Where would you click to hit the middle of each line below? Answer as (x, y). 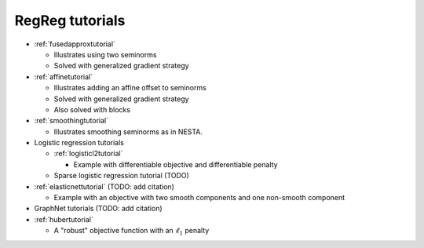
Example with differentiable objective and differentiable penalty (175, 164)
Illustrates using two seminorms (105, 54)
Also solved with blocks (92, 109)
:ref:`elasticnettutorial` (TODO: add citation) (104, 186)
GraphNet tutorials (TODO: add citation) (98, 209)
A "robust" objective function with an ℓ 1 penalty (132, 232)
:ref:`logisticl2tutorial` (88, 154)
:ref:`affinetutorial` (64, 77)
